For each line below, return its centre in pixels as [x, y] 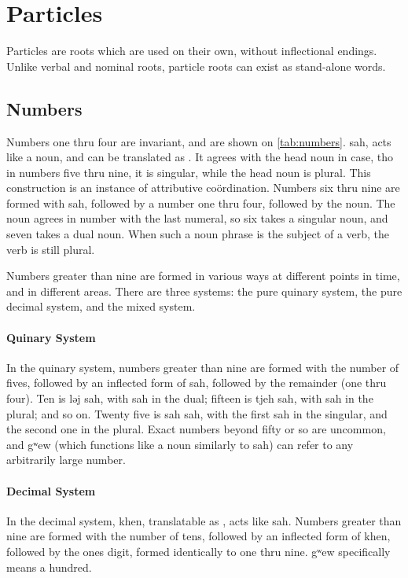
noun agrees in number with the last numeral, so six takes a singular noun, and [197, 218]
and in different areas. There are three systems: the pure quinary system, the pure [204, 291]
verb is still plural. [51, 249]
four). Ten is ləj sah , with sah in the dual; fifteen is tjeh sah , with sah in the [190, 398]
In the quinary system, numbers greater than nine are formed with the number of [203, 367]
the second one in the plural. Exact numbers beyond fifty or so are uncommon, [196, 429]
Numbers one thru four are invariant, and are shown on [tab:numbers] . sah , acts [199, 141]
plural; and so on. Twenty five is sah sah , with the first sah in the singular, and [197, 413]
